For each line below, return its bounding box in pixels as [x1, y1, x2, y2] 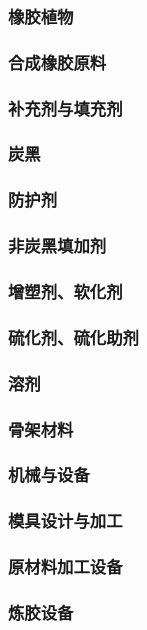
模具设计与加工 [8, 508, 123, 533]
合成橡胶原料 [8, 49, 107, 74]
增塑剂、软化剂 [8, 278, 123, 303]
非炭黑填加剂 [8, 233, 107, 258]
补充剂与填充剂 [8, 95, 123, 120]
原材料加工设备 [8, 554, 123, 579]
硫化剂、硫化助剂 [8, 324, 139, 349]
